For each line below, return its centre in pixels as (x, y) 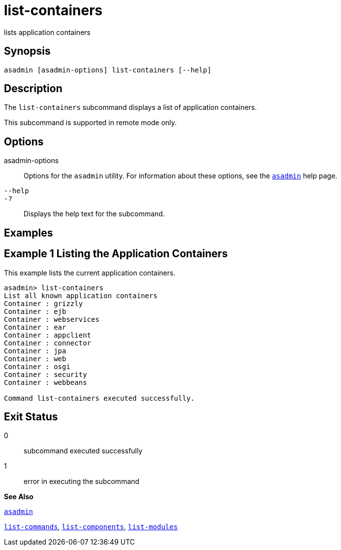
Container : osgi (37, 366)
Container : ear (35, 327)
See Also (19, 497)
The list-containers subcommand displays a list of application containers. (130, 107)
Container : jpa (35, 351)
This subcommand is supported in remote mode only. (91, 123)
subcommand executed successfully (83, 451)
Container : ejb (35, 311)
